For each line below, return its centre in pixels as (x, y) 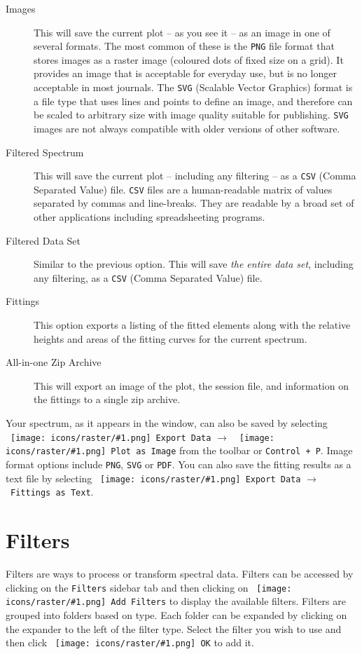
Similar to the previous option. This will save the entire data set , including (194, 264)
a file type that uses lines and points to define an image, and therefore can (193, 101)
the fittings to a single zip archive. (107, 399)
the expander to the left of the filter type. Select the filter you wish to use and (174, 628)
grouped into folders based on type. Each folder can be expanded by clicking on (176, 614)
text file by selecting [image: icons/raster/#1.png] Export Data (153, 478)
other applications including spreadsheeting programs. (149, 217)
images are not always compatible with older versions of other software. (187, 128)
